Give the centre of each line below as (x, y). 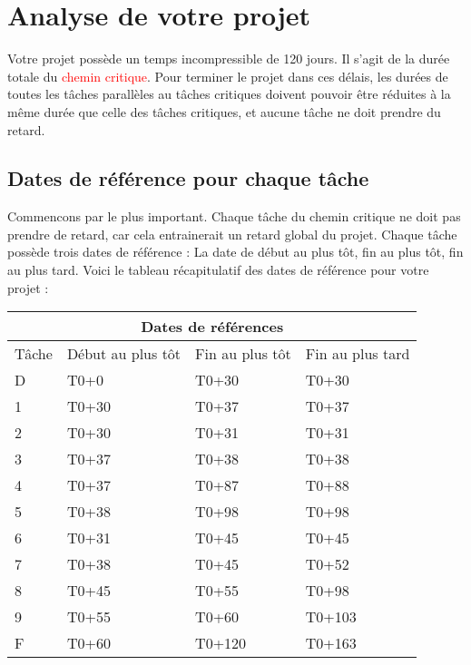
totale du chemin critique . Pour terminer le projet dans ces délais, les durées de (228, 76)
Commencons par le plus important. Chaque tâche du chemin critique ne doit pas (234, 216)
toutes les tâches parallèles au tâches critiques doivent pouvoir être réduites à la (229, 94)
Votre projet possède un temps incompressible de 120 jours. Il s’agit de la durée (229, 59)
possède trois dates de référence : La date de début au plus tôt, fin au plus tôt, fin (235, 252)
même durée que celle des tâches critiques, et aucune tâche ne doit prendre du (224, 111)
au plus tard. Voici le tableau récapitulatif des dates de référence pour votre (218, 270)
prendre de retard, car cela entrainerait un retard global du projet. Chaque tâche (232, 234)
